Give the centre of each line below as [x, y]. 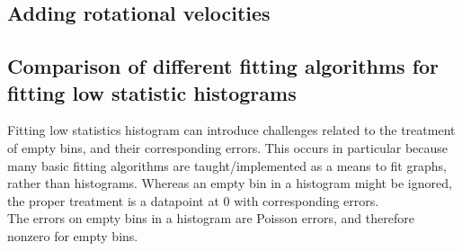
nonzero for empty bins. [73, 235]
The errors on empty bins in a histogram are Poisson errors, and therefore [211, 218]
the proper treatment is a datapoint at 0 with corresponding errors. [193, 200]
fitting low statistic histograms [152, 92]
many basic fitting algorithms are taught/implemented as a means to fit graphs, [227, 165]
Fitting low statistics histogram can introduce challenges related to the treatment [231, 130]
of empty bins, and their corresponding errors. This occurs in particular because [228, 147]
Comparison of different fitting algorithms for [223, 66]
